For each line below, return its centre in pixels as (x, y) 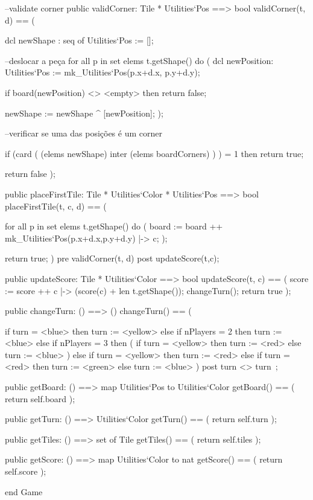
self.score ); (26, 471)
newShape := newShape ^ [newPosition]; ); (84, 113)
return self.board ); (40, 398)
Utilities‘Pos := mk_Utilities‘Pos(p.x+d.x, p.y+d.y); (103, 72)
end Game (24, 491)
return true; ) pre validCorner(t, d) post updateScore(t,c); (112, 258)
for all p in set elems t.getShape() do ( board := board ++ (114, 226)
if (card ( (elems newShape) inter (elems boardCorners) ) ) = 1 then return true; (154, 153)
